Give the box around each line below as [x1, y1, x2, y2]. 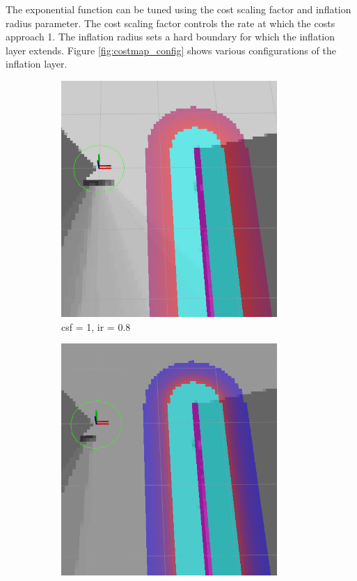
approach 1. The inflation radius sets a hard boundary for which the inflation [6, 29, 335, 44]
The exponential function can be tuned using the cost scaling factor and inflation [6, 2, 351, 16]
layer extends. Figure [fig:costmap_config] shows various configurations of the [6, 42, 336, 57]
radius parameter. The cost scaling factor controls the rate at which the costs [6, 15, 335, 30]
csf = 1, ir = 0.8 [61, 319, 131, 334]
